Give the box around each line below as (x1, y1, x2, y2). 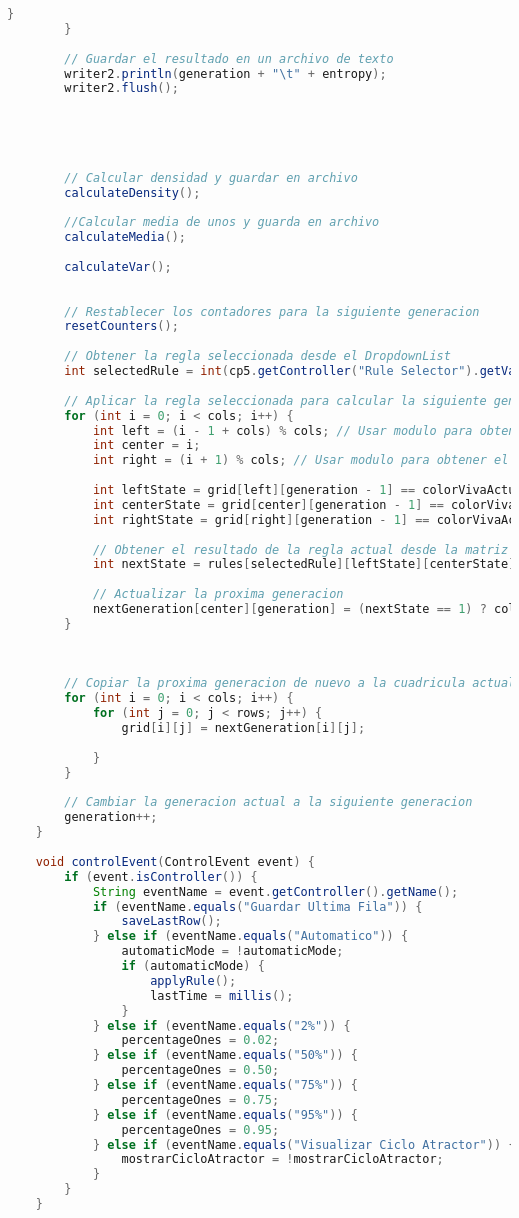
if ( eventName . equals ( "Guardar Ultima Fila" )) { (92, 899, 423, 914)
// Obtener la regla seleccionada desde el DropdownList (64, 349, 451, 364)
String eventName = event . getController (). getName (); (92, 884, 459, 899)
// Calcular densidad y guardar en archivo (64, 170, 358, 185)
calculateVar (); (64, 259, 172, 274)
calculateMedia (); (64, 230, 186, 245)
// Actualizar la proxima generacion (92, 587, 344, 602)
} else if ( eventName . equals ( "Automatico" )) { (92, 929, 409, 944)
